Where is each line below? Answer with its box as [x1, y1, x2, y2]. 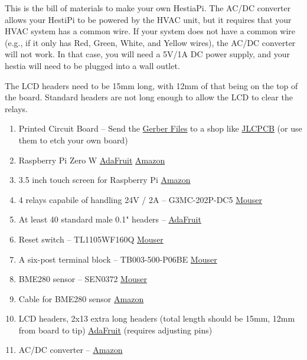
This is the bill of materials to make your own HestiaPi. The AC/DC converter [5, 2, 291, 14]
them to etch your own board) [18, 133, 128, 146]
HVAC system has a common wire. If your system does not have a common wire [5, 25, 296, 37]
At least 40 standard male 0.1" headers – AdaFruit [18, 213, 201, 225]
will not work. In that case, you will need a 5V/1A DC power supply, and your [5, 48, 290, 60]
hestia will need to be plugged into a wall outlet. [5, 59, 180, 71]
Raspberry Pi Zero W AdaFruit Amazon [18, 153, 165, 166]
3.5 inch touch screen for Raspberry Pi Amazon [18, 174, 191, 186]
